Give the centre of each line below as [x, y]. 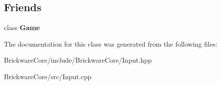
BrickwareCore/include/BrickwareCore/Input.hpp [78, 60]
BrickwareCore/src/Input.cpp [48, 76]
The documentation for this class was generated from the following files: [111, 43]
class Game [22, 27]
